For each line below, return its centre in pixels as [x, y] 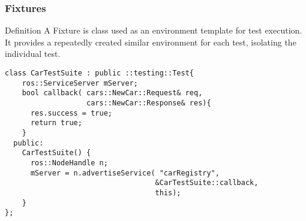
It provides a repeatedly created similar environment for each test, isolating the [151, 42]
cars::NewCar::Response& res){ [149, 103]
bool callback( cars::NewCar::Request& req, [112, 93]
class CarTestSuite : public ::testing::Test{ [99, 73]
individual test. [33, 54]
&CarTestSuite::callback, [207, 183]
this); [168, 193]
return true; [56, 123]
